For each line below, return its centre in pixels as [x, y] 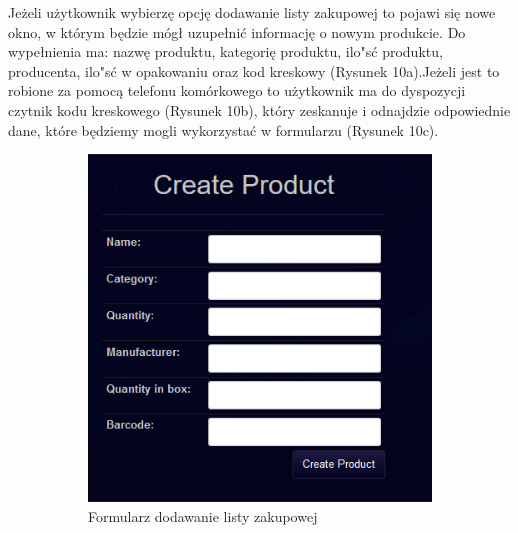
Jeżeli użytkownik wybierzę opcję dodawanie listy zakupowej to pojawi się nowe [252, 12]
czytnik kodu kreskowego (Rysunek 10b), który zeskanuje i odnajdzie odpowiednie [259, 109]
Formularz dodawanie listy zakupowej [203, 515]
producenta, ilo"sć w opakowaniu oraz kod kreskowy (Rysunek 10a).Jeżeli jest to [254, 70]
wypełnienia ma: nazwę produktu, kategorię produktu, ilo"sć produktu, [225, 51]
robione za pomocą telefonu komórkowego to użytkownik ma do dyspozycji [237, 90]
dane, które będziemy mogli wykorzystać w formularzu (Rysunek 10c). [223, 129]
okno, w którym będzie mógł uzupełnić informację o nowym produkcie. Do [237, 31]
